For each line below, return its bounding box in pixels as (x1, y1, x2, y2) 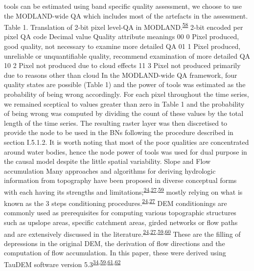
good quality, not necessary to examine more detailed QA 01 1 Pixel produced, (4, 41, 241, 51)
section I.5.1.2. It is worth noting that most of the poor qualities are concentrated (4, 136, 249, 147)
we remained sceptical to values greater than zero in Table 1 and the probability (4, 98, 245, 109)
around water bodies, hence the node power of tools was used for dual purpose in (4, 146, 247, 157)
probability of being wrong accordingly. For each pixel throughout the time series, (4, 89, 249, 99)
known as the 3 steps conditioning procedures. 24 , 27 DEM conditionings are (4, 197, 227, 208)
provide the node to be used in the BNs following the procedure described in (4, 127, 233, 137)
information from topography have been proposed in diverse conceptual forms (4, 175, 237, 185)
